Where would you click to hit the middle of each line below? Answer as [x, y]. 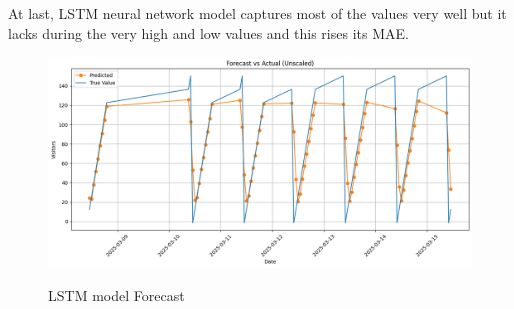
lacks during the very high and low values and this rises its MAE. [208, 32]
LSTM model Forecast [116, 295]
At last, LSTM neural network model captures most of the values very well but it [257, 13]
